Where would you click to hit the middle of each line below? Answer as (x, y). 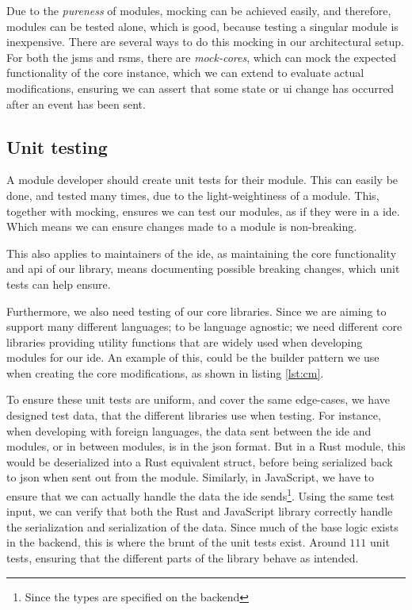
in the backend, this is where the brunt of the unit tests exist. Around (176, 542)
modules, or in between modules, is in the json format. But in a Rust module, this (206, 446)
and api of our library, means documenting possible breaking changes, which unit (203, 269)
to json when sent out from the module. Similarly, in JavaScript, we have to (191, 477)
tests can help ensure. (59, 284)
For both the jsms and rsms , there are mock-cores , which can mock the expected (202, 57)
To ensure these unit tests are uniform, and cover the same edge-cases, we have (198, 399)
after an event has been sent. (76, 104)
